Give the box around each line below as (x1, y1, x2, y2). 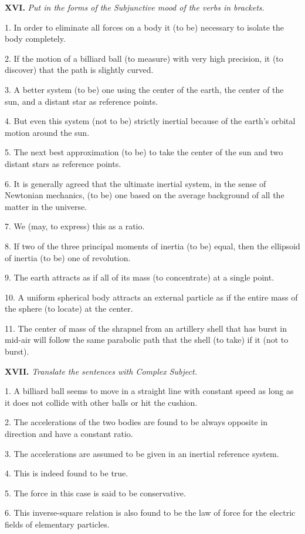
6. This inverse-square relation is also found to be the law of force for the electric (5, 506, 296, 519)
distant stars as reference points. (5, 157, 121, 169)
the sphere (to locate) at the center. (5, 302, 133, 315)
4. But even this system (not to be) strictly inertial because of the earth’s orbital (5, 115, 296, 127)
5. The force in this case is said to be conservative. (5, 486, 186, 499)
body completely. (5, 32, 66, 45)
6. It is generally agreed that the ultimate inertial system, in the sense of (5, 177, 266, 189)
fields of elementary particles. (5, 518, 110, 530)
